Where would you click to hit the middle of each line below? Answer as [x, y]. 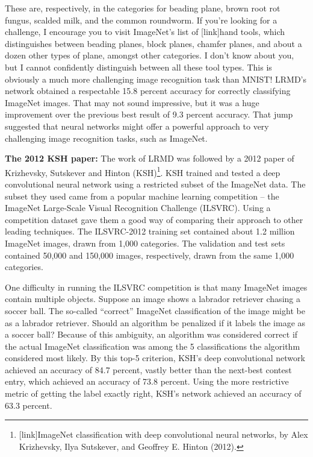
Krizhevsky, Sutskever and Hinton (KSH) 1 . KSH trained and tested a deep [143, 171]
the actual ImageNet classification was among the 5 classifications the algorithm [153, 346]
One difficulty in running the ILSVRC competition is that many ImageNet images [156, 287]
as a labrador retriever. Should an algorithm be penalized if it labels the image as [155, 322]
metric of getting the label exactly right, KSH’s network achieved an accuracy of [153, 393]
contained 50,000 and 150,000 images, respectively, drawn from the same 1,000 [150, 255]
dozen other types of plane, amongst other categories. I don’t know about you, [150, 55]
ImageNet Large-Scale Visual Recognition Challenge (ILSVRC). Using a [138, 208]
